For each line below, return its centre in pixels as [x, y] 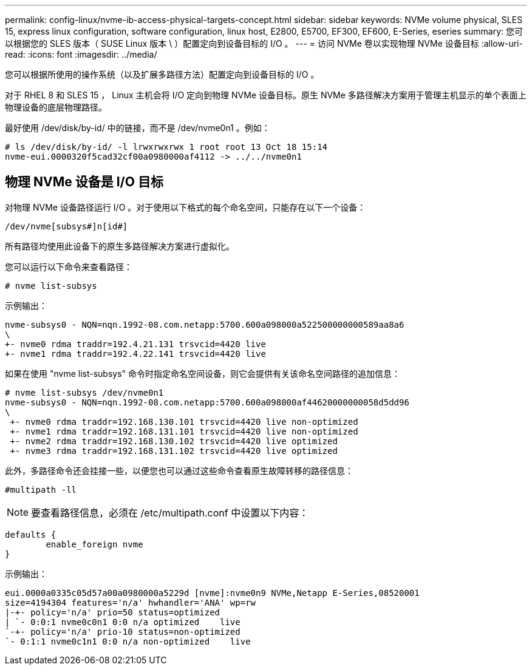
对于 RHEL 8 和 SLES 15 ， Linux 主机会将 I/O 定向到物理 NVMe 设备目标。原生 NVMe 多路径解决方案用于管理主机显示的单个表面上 [266, 95]
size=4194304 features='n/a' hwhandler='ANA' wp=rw [131, 602]
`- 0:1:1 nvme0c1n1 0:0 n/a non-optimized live [128, 641]
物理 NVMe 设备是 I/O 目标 [84, 182]
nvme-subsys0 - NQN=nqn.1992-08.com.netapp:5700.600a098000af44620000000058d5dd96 [207, 402]
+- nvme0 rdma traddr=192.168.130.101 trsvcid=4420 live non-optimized [184, 421]
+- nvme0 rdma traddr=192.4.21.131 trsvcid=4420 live [135, 344]
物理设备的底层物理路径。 [56, 107]
